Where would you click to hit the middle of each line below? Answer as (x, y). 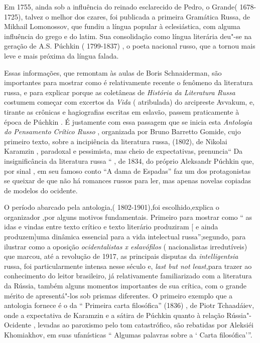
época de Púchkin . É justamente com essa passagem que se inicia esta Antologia (128, 121)
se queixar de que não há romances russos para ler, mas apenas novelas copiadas (127, 181)
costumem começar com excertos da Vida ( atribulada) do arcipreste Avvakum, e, (129, 102)
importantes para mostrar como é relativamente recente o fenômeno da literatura (128, 82)
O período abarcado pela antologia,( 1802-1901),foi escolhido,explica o (112, 207)
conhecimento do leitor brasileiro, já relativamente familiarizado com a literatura (128, 276)
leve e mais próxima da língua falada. (61, 55)
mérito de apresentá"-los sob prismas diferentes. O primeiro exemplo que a (118, 295)
